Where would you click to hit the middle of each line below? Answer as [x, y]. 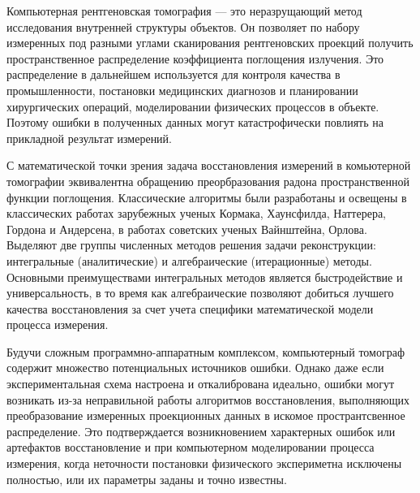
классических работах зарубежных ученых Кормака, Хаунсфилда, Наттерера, [197, 213]
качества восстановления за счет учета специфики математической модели [190, 308]
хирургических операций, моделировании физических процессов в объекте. [193, 106]
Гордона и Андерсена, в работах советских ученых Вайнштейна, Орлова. [187, 229]
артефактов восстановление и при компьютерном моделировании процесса [191, 447]
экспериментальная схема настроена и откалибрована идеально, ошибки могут [201, 384]
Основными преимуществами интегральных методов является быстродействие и [205, 277]
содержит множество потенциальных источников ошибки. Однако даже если [195, 368]
